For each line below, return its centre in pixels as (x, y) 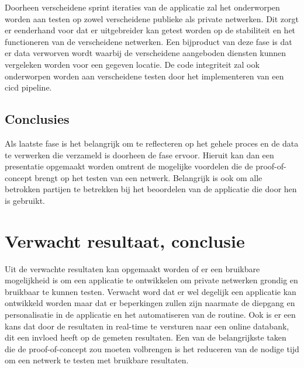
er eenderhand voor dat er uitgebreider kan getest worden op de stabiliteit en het (150, 30)
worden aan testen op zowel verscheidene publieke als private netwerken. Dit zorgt (152, 18)
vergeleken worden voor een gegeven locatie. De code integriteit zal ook (132, 64)
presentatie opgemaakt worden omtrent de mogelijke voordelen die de (129, 166)
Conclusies (37, 119)
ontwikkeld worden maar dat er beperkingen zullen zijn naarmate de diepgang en (150, 303)
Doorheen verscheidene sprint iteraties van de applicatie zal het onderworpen (142, 7)
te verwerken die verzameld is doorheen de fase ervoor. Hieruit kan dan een (139, 155)
